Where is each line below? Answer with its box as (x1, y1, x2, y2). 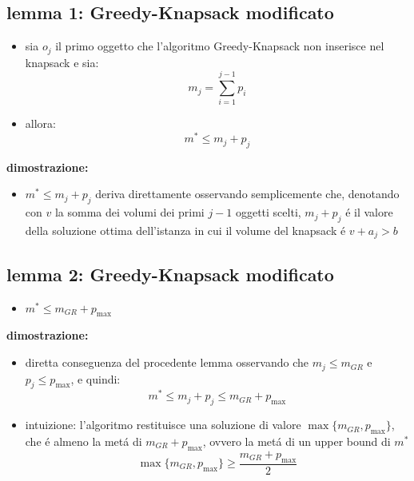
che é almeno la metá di (25, 433, 142, 449)
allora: (25, 115, 56, 132)
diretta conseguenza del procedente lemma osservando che (25, 354, 309, 371)
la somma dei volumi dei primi (54, 204, 205, 221)
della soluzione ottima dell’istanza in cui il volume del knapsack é (25, 222, 346, 239)
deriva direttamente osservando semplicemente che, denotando (95, 185, 400, 202)
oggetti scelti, (235, 204, 301, 221)
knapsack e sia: (25, 54, 99, 70)
